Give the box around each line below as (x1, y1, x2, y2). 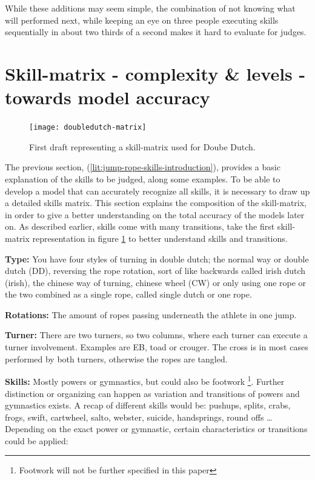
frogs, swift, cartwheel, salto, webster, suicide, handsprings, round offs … (5, 410, 273, 423)
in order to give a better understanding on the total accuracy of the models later (5, 208, 305, 221)
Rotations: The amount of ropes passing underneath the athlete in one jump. (5, 308, 297, 321)
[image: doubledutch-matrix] (29, 123, 147, 132)
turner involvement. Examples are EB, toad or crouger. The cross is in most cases (5, 341, 308, 353)
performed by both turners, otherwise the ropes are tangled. (5, 352, 228, 365)
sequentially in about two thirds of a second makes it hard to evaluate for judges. (5, 25, 307, 38)
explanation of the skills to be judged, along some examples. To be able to (5, 172, 280, 185)
